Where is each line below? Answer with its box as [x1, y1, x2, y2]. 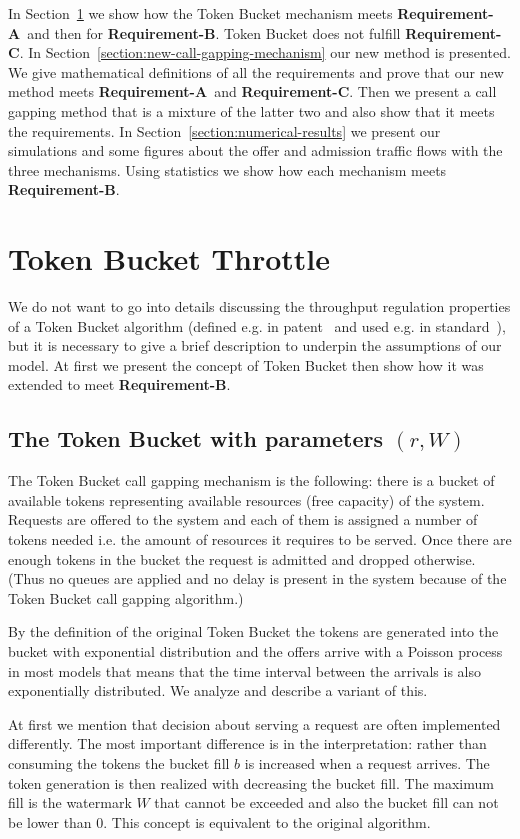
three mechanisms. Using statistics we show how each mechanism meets [8, 159, 447, 180]
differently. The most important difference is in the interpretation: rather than [8, 733, 487, 754]
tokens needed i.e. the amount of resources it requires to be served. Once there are [8, 529, 512, 550]
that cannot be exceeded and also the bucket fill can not [154, 792, 499, 813]
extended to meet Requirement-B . [8, 374, 231, 395]
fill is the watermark [8, 792, 132, 813]
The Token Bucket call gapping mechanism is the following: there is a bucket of [8, 470, 495, 491]
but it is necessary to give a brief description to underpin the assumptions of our [8, 335, 502, 356]
